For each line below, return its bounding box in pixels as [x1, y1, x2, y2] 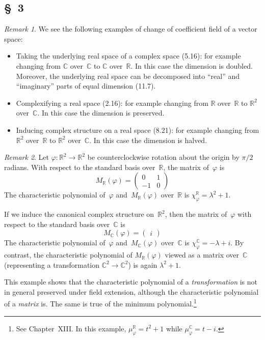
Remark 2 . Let [4, 152, 49, 162]
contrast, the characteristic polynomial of [4, 249, 132, 260]
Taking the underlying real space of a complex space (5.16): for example [16, 50, 241, 61]
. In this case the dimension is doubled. [130, 60, 253, 71]
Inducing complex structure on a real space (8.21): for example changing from [16, 124, 259, 135]
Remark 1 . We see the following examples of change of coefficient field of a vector [4, 23, 257, 34]
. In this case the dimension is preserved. [37, 107, 165, 118]
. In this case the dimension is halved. [89, 134, 207, 145]
